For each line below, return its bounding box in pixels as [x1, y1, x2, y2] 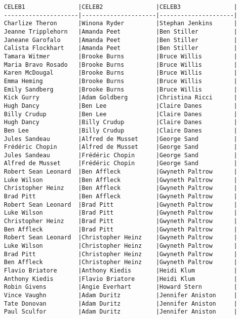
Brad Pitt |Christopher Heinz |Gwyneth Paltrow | [4, 250, 238, 258]
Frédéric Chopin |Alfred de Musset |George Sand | [4, 143, 238, 151]
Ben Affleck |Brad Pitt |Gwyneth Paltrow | [4, 226, 238, 233]
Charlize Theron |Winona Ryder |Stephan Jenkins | [4, 20, 238, 27]
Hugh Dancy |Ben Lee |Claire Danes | [4, 102, 238, 109]
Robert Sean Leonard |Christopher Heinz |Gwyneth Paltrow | [4, 234, 238, 241]
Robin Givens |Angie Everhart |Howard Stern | [4, 283, 238, 291]
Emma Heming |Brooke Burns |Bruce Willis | [4, 77, 238, 85]
